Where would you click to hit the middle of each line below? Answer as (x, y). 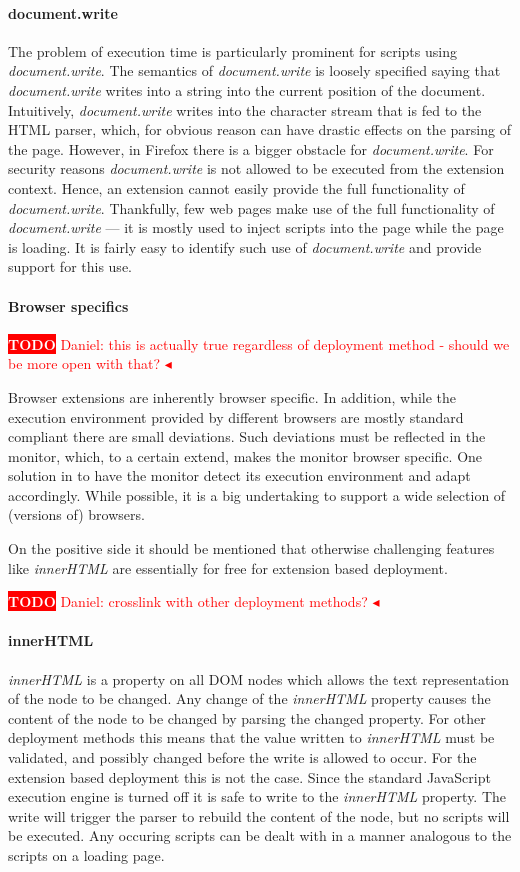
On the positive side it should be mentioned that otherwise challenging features (251, 548)
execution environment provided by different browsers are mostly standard (236, 416)
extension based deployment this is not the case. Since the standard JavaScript (249, 776)
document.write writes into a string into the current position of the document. (247, 89)
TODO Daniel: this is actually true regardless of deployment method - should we (259, 343)
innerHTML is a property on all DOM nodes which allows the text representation (259, 678)
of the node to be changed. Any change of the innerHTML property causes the (249, 698)
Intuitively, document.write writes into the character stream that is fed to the (245, 109)
